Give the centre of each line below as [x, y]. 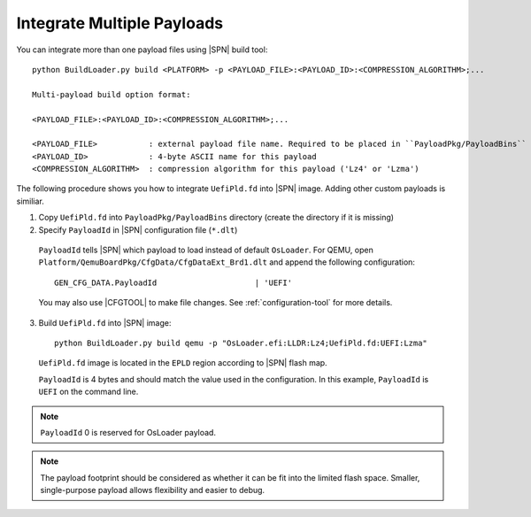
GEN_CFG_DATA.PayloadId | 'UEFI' [173, 282]
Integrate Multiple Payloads [120, 23]
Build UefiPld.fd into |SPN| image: [105, 322]
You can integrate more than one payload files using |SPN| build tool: [142, 50]
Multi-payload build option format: [112, 94]
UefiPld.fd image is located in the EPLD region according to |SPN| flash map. [183, 363]
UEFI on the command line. [88, 392]
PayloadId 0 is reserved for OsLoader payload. [128, 432]
